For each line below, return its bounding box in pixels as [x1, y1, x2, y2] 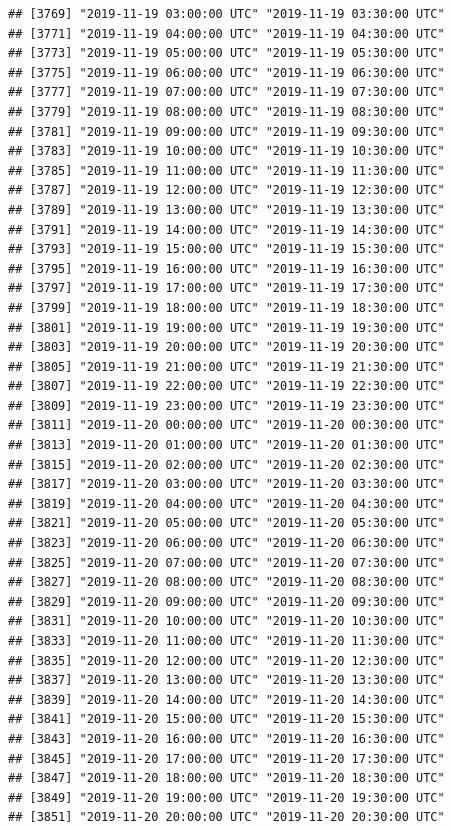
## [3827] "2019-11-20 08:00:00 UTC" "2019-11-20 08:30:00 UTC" [8, 575, 445, 590]
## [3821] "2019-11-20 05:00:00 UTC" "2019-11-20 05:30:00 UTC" [8, 516, 445, 531]
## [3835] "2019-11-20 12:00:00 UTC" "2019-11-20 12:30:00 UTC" [8, 653, 445, 668]
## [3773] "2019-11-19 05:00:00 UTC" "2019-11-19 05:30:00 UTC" [8, 46, 445, 61]
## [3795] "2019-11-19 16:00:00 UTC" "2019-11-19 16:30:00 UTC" [8, 261, 445, 276]
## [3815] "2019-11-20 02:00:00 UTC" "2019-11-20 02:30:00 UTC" [8, 457, 445, 472]
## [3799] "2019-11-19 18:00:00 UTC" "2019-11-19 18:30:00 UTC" [8, 300, 445, 315]
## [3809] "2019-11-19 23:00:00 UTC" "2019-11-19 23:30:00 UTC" [8, 398, 445, 413]
